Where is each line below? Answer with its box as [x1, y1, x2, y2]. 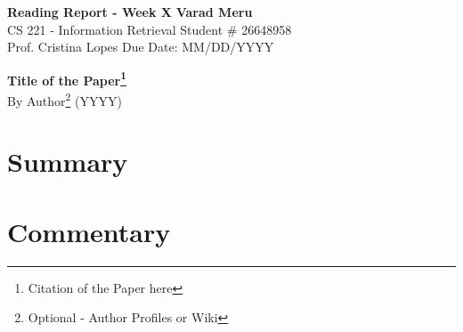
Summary [7, 143, 128, 180]
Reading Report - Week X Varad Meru [7, 3, 253, 20]
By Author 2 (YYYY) [7, 89, 122, 109]
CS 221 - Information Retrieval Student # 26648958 [7, 20, 292, 38]
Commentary [7, 213, 171, 249]
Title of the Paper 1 [7, 68, 126, 89]
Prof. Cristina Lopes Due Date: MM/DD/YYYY [7, 37, 274, 56]
